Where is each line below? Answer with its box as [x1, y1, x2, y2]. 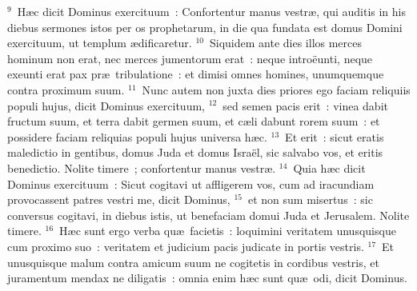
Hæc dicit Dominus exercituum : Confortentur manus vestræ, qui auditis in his [17, 3, 406, 19]
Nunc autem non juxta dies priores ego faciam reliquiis [142, 81, 411, 98]
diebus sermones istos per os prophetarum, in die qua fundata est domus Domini [7, 18, 403, 35]
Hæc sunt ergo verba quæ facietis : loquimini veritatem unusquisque [59, 222, 396, 239]
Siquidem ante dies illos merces [209, 34, 363, 51]
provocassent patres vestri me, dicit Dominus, [7, 191, 231, 208]
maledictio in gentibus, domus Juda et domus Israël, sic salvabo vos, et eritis [7, 144, 383, 161]
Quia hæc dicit [293, 159, 366, 176]
